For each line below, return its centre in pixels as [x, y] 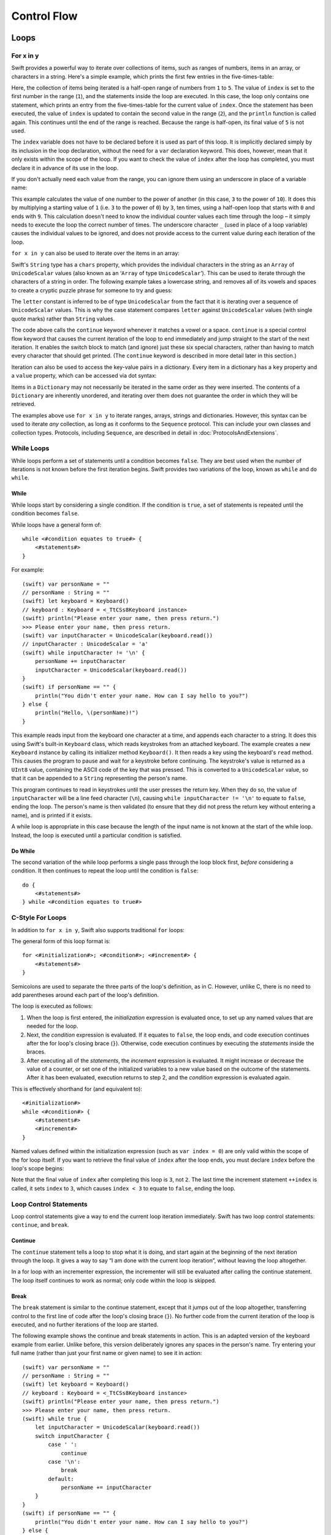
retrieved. [24, 404]
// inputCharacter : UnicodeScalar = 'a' [85, 644]
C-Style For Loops [39, 918]
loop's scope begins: [38, 1168]
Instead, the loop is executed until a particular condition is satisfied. [97, 835]
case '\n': [64, 1462]
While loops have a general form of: [56, 524]
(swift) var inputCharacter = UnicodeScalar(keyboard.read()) [118, 635]
